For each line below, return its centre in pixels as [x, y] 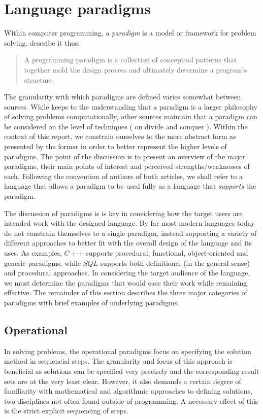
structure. [39, 79]
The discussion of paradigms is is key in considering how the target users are [123, 213]
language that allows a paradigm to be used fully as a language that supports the [130, 186]
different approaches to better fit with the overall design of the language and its [128, 243]
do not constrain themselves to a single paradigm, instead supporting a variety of [130, 233]
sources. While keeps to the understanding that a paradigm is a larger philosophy [131, 106]
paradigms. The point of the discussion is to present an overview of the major [125, 156]
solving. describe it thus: [42, 42]
